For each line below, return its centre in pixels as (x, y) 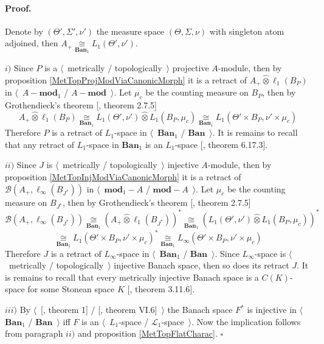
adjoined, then (32, 43)
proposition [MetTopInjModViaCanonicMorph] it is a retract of (123, 177)
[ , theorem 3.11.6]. (161, 289)
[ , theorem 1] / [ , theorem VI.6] (99, 310)
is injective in (272, 310)
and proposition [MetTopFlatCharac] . (147, 333)
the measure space (130, 31)
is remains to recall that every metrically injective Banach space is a (132, 277)
